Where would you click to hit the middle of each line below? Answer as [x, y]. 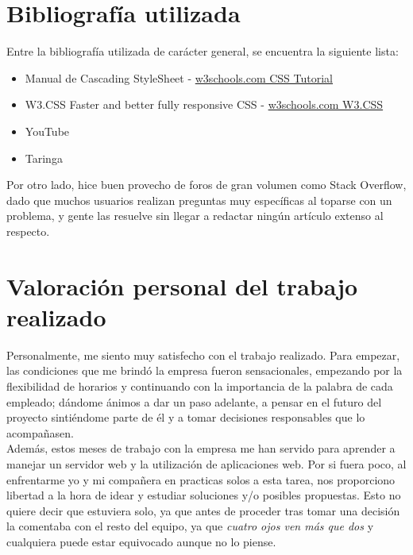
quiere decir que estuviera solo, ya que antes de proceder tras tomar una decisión [203, 510]
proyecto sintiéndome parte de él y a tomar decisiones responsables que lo [186, 417]
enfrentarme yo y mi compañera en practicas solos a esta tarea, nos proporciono [201, 479]
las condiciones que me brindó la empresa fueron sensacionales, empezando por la [205, 370]
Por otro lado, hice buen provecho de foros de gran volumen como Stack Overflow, [206, 185]
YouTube [47, 131]
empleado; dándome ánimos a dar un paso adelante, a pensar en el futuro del [194, 401]
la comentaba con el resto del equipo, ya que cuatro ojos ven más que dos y [190, 526]
